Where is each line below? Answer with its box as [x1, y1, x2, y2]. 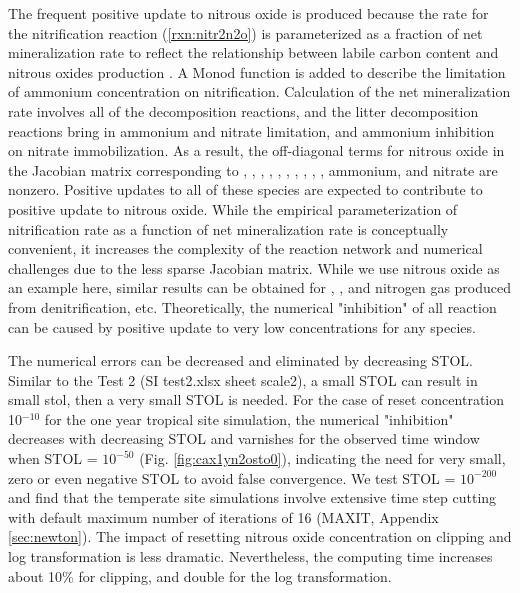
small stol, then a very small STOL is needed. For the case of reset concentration [8, 389, 505, 410]
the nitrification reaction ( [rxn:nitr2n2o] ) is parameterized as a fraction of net [8, 22, 483, 43]
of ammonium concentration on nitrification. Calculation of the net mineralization [8, 81, 511, 102]
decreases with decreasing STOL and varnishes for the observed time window [8, 428, 480, 449]
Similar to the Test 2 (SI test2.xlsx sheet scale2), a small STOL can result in [8, 369, 478, 390]
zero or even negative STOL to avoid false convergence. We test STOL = [8, 467, 456, 488]
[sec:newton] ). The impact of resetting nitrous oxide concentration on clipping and [8, 526, 512, 547]
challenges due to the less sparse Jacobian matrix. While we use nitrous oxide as [8, 257, 500, 278]
